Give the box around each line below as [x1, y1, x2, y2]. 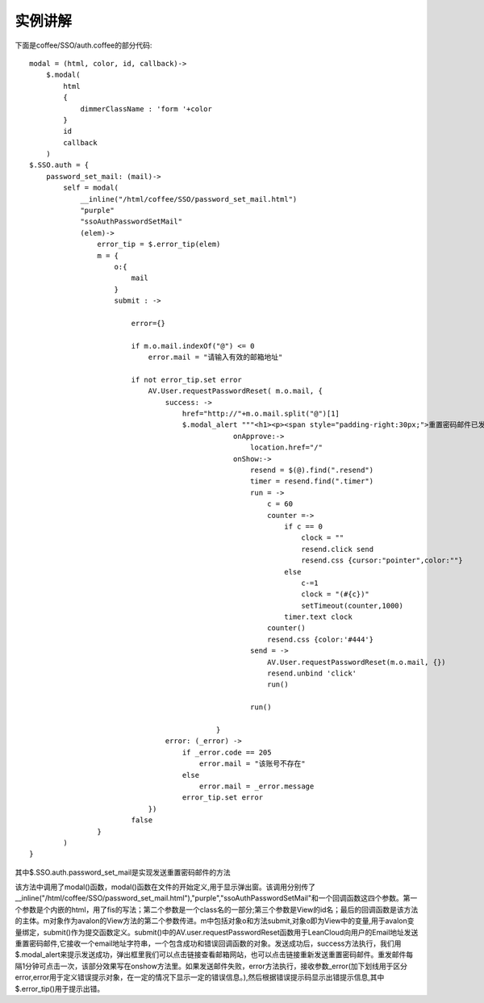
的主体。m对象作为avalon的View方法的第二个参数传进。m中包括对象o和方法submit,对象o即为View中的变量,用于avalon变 [15, 916, 415, 926]
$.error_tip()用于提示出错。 [15, 984, 105, 993]
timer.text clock [283, 612, 353, 621]
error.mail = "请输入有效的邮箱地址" [148, 353, 283, 362]
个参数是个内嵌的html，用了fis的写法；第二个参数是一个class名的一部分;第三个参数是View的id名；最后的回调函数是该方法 [15, 905, 419, 914]
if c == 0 [283, 521, 323, 531]
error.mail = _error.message [198, 781, 315, 791]
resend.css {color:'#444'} [267, 634, 374, 644]
